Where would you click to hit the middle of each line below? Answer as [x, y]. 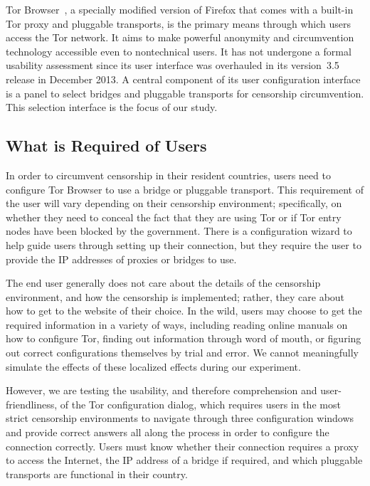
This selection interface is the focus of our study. [112, 107]
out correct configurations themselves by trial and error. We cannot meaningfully [182, 353]
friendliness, [32, 404]
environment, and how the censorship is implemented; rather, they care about [175, 296]
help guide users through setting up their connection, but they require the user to [184, 244]
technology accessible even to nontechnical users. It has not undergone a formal [179, 51]
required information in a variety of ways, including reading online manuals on [177, 324]
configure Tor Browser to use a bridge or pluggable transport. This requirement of [185, 189]
